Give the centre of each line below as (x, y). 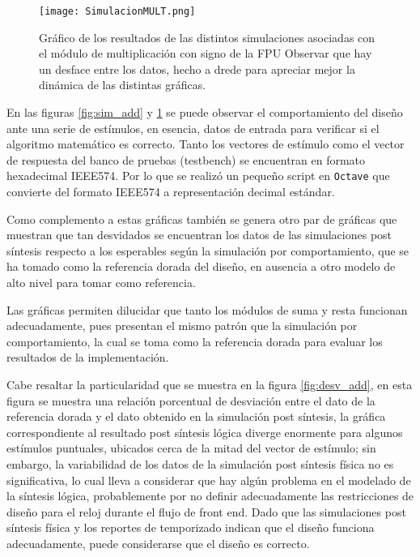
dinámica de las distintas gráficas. (123, 85)
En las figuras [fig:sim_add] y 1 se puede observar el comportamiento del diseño (205, 112)
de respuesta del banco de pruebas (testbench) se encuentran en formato (186, 159)
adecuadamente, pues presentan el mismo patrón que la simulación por (182, 326)
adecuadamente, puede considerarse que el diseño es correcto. (158, 543)
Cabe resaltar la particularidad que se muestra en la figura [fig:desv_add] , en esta (210, 384)
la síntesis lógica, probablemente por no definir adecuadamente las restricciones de (210, 496)
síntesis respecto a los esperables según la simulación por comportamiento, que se (208, 250)
